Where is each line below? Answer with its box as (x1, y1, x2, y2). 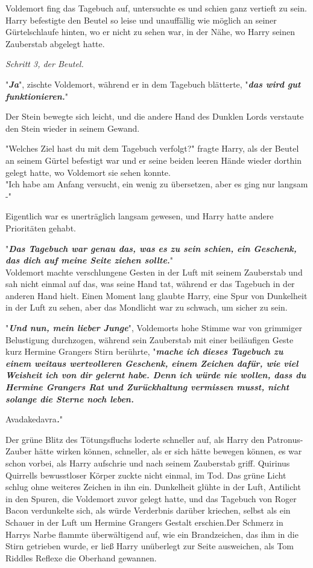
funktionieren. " (5, 89, 69, 102)
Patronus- (267, 433, 303, 445)
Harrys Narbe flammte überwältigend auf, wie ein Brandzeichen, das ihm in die (5, 528, 299, 540)
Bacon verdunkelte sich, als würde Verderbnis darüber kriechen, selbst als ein (5, 504, 291, 517)
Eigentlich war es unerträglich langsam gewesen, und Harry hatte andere (5, 210, 274, 222)
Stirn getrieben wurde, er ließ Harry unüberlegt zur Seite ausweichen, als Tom (5, 540, 294, 552)
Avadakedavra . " (5, 413, 63, 425)
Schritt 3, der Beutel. (5, 57, 84, 70)
